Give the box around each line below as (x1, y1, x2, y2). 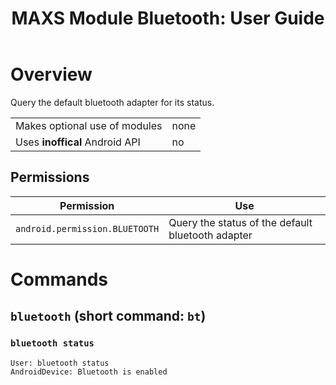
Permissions (10, 169, 90, 186)
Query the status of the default (168, 215, 313, 229)
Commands (10, 268, 109, 291)
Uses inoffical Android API (15, 135, 141, 149)
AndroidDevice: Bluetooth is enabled (10, 367, 168, 377)
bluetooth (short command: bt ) (10, 308, 207, 325)
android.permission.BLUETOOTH (15, 223, 160, 234)
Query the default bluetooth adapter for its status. (10, 96, 215, 108)
